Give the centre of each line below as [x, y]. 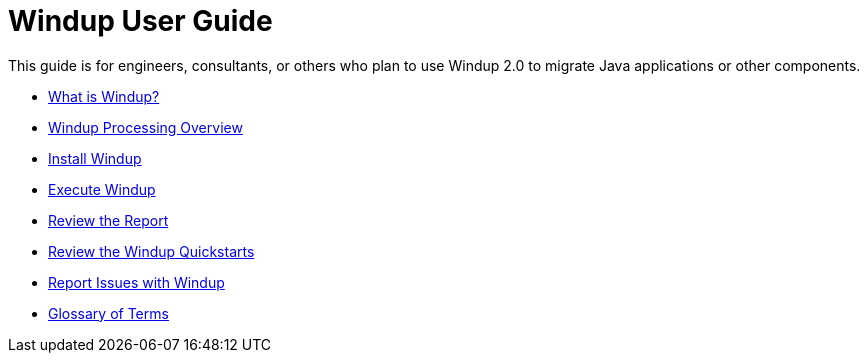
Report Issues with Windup [136, 282]
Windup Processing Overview [145, 127]
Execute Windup [102, 189]
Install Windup [95, 158]
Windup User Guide [140, 21]
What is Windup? [104, 96]
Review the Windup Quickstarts [151, 251]
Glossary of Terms [108, 313]
